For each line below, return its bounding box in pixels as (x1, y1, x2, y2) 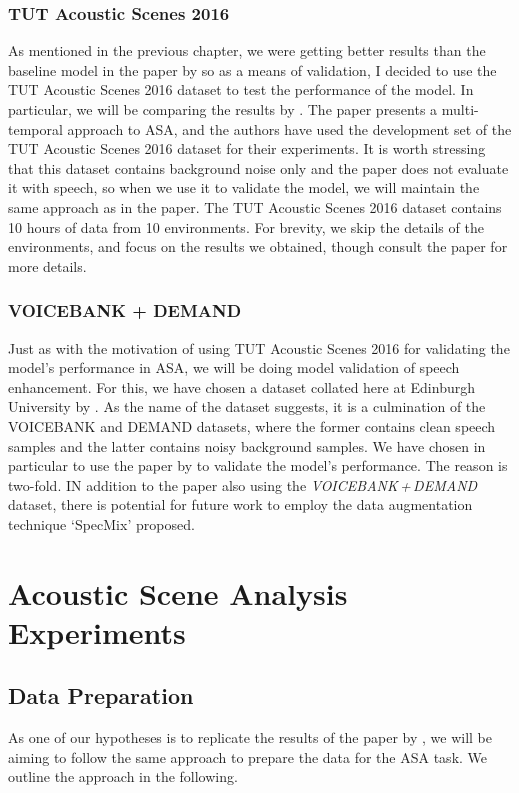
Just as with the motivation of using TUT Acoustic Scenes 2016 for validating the (8, 337, 510, 358)
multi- (441, 99, 479, 119)
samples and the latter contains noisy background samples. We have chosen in (8, 435, 486, 456)
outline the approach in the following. (8, 766, 238, 787)
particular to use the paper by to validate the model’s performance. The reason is (8, 455, 508, 476)
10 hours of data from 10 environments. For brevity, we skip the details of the (8, 216, 484, 237)
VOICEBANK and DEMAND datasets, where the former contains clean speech (8, 415, 496, 436)
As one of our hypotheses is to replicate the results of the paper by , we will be (8, 727, 492, 748)
